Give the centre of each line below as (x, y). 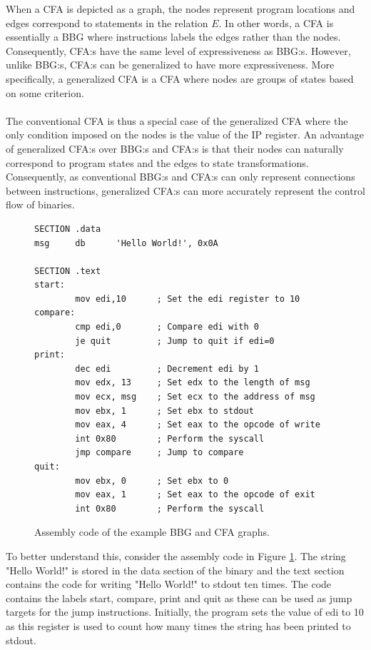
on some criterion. (45, 92)
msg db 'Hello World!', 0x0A (126, 243)
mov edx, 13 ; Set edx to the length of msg (193, 383)
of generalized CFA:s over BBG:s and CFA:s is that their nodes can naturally (175, 148)
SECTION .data (68, 229)
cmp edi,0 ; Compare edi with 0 (167, 327)
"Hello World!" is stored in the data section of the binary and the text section (175, 570)
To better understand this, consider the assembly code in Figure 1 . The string (176, 555)
